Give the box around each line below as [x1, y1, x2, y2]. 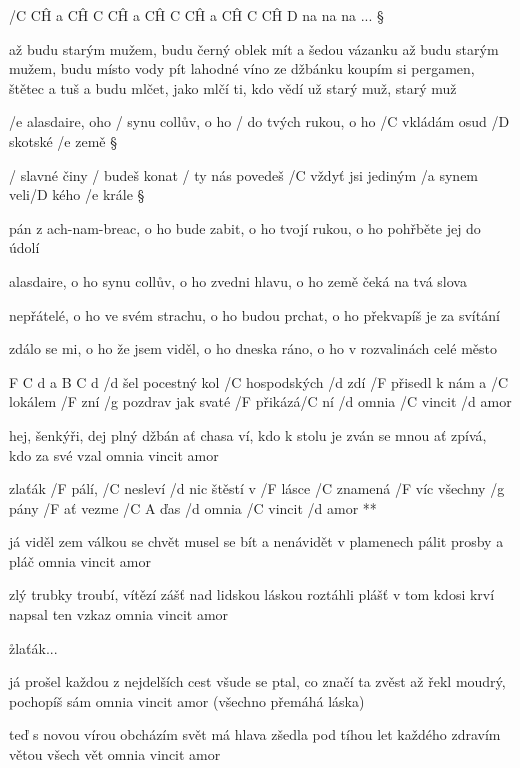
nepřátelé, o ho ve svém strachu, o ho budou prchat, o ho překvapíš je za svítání [9, 304, 500, 325]
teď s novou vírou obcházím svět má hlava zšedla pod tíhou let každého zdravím [9, 724, 501, 745]
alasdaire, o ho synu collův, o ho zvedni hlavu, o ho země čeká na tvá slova [9, 270, 467, 291]
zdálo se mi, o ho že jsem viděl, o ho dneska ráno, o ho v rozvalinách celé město [9, 338, 497, 359]
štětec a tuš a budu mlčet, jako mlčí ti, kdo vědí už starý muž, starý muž [9, 77, 457, 98]
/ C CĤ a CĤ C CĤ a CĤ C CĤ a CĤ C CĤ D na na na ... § [9, 5, 384, 25]
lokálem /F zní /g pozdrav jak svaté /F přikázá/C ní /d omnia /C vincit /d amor [9, 391, 512, 412]
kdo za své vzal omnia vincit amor [9, 444, 219, 465]
